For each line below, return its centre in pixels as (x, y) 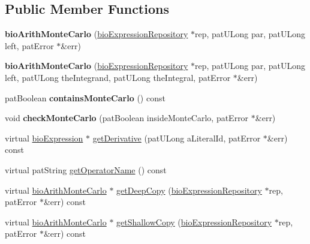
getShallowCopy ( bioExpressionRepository (194, 222)
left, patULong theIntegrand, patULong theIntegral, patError (118, 77)
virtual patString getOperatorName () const (86, 169)
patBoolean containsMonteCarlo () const (85, 97)
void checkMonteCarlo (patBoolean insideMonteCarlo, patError (127, 118)
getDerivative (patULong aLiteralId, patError (177, 138)
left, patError (29, 45)
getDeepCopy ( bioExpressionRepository (189, 190)
